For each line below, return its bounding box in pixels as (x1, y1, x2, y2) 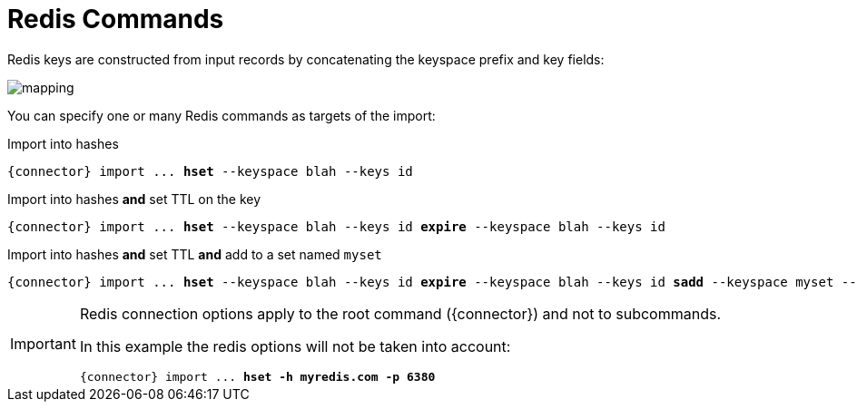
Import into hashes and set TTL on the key (7, 190, 261, 207)
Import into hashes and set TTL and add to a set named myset (7, 246, 382, 262)
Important (10, 335, 76, 354)
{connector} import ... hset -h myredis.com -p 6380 (79, 369, 436, 384)
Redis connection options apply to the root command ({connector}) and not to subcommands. (79, 304, 722, 323)
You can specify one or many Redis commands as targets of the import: (7, 107, 436, 123)
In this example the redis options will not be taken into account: (79, 336, 511, 355)
